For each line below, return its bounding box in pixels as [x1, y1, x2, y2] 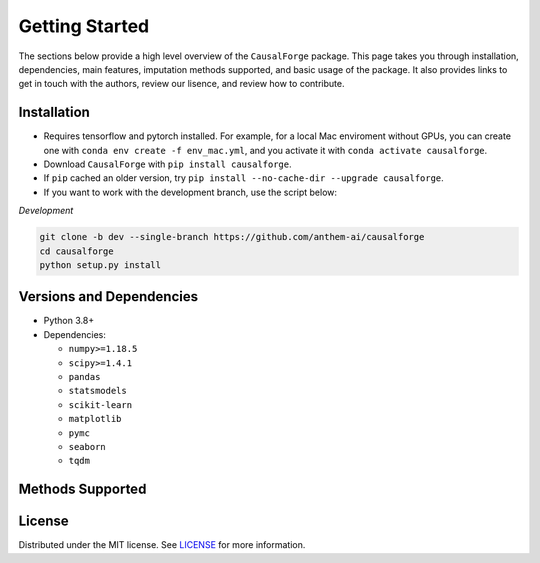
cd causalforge [39, 245, 114, 257]
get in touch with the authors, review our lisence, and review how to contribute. [18, 78, 345, 90]
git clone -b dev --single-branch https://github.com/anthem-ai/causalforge [39, 231, 425, 243]
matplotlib [68, 413, 122, 425]
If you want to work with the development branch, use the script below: [43, 186, 338, 198]
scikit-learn [68, 399, 133, 410]
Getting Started [18, 15, 150, 37]
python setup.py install [39, 259, 162, 270]
